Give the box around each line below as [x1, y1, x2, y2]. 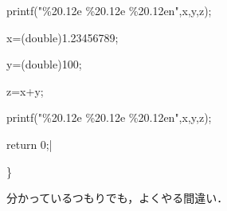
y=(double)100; [6, 56, 82, 72]
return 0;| [6, 135, 53, 152]
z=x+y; [6, 82, 44, 99]
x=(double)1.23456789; [6, 29, 119, 45]
